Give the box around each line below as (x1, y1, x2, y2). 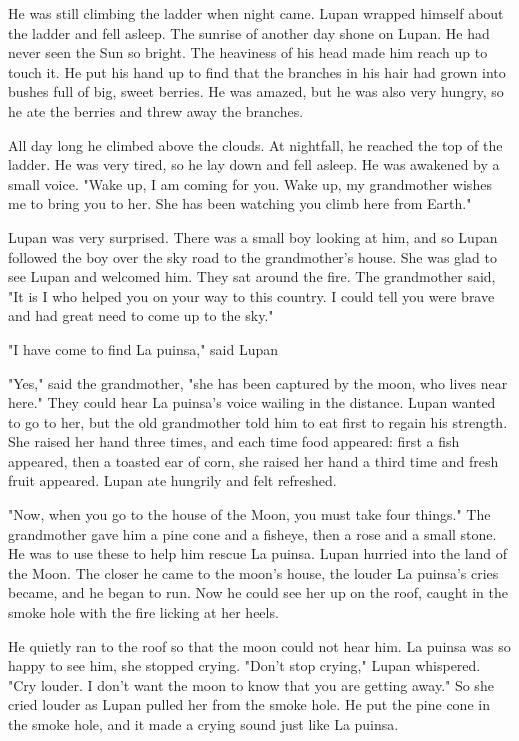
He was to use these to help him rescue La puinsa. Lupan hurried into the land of (8, 543, 508, 564)
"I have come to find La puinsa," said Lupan (8, 338, 279, 359)
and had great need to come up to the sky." (8, 305, 274, 326)
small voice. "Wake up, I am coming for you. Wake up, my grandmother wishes (8, 173, 492, 194)
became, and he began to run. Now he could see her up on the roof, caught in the (8, 582, 508, 603)
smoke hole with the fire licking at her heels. (8, 602, 279, 623)
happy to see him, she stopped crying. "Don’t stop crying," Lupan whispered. (8, 655, 481, 676)
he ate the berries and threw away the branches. (8, 100, 304, 121)
